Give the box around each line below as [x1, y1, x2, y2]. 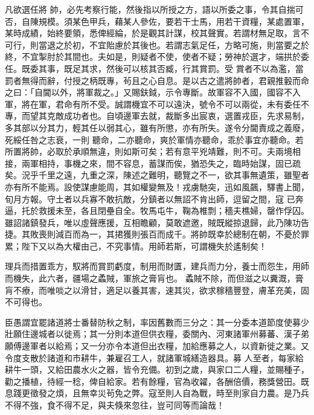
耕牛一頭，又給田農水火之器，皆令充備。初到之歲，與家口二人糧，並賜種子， [5, 363, 309, 376]
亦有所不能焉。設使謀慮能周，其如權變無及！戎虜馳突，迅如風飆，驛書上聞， [5, 180, 309, 193]
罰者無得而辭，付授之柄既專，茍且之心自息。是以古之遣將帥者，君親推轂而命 [5, 74, 309, 86]
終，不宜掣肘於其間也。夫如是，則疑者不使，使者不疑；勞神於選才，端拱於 [5, 50, 301, 63]
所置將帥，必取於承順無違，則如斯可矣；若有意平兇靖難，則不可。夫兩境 [5, 145, 292, 158]
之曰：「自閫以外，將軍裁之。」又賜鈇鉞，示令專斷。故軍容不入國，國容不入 [5, 86, 301, 98]
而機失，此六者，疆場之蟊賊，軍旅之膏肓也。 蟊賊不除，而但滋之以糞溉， [5, 272, 295, 285]
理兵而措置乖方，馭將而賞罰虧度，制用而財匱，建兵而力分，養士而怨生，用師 [5, 260, 309, 272]
